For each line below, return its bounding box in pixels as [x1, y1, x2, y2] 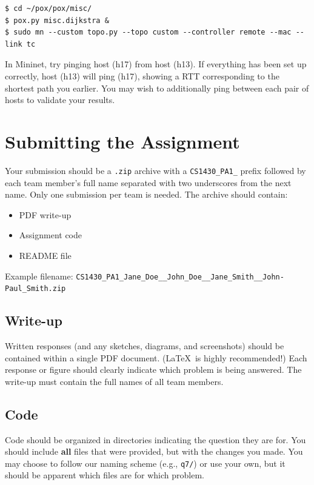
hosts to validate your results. [5, 93, 115, 106]
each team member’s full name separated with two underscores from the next [5, 176, 292, 189]
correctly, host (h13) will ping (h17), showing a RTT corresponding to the [5, 69, 279, 82]
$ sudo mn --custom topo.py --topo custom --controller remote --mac [5, 28, 292, 37]
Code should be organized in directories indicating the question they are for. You [5, 433, 306, 446]
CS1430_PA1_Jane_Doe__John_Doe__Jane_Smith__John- [76, 272, 284, 281]
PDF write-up [19, 208, 72, 221]
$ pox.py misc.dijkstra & [5, 16, 109, 25]
